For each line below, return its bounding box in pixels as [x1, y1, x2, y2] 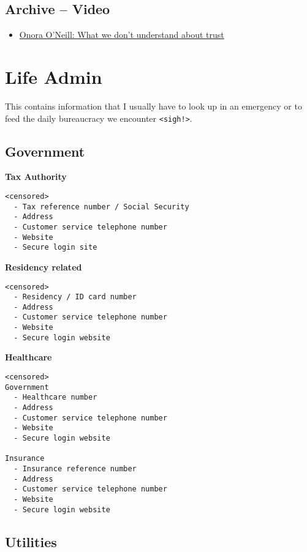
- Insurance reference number [13, 464, 137, 473]
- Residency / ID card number [13, 293, 137, 302]
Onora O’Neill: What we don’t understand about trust [19, 28, 224, 41]
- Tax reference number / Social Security [13, 202, 189, 211]
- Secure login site [13, 243, 97, 252]
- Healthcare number [13, 393, 97, 402]
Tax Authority [5, 170, 67, 183]
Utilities [5, 532, 57, 551]
